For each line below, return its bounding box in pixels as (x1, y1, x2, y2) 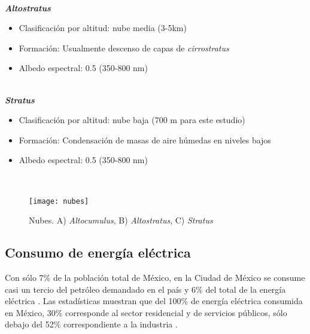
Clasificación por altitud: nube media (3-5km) (19, 22, 187, 34)
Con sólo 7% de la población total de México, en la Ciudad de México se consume (5, 271, 305, 283)
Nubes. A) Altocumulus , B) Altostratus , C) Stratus (29, 214, 213, 226)
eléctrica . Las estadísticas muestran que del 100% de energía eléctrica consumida (5, 295, 303, 307)
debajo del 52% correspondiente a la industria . (5, 318, 178, 330)
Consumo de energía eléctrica (5, 243, 191, 262)
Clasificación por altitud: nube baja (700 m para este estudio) (19, 114, 245, 126)
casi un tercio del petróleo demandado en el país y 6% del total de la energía (5, 283, 286, 295)
